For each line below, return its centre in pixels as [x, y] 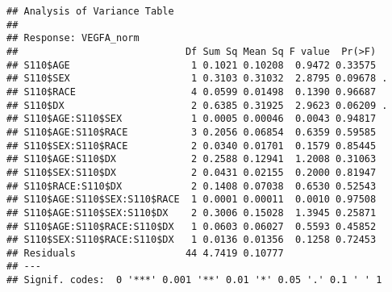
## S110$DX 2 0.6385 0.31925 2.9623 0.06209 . [197, 105]
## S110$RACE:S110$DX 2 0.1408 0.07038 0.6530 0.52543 [192, 186]
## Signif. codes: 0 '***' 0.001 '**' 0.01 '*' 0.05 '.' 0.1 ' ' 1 [194, 280]
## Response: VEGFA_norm [73, 38]
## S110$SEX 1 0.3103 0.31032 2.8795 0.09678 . [197, 79]
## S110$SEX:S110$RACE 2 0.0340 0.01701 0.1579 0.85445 [192, 146]
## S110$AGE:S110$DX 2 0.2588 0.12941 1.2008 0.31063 [192, 159]
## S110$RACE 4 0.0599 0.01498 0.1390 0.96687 [192, 92]
